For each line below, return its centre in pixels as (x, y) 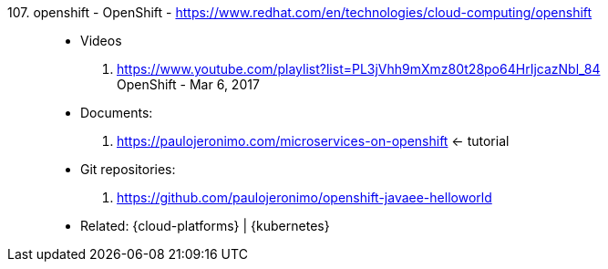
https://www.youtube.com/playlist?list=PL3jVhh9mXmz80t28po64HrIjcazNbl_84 (359, 69)
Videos (101, 41)
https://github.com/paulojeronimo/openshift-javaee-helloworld (304, 197)
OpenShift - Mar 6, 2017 (188, 84)
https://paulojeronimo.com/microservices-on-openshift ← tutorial (313, 141)
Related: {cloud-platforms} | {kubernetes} (205, 226)
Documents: (117, 113)
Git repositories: (128, 169)
